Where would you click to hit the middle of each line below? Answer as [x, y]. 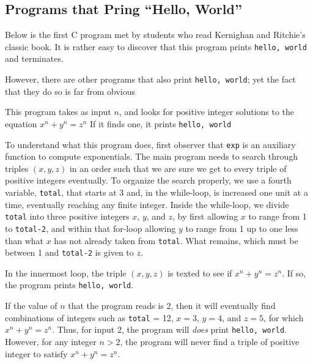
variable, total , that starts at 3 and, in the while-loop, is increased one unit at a [156, 192]
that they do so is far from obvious [70, 91]
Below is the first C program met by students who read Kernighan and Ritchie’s [155, 35]
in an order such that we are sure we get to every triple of [178, 168]
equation [21, 123]
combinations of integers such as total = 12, [89, 317]
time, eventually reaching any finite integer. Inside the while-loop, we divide [147, 204]
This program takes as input [58, 112]
